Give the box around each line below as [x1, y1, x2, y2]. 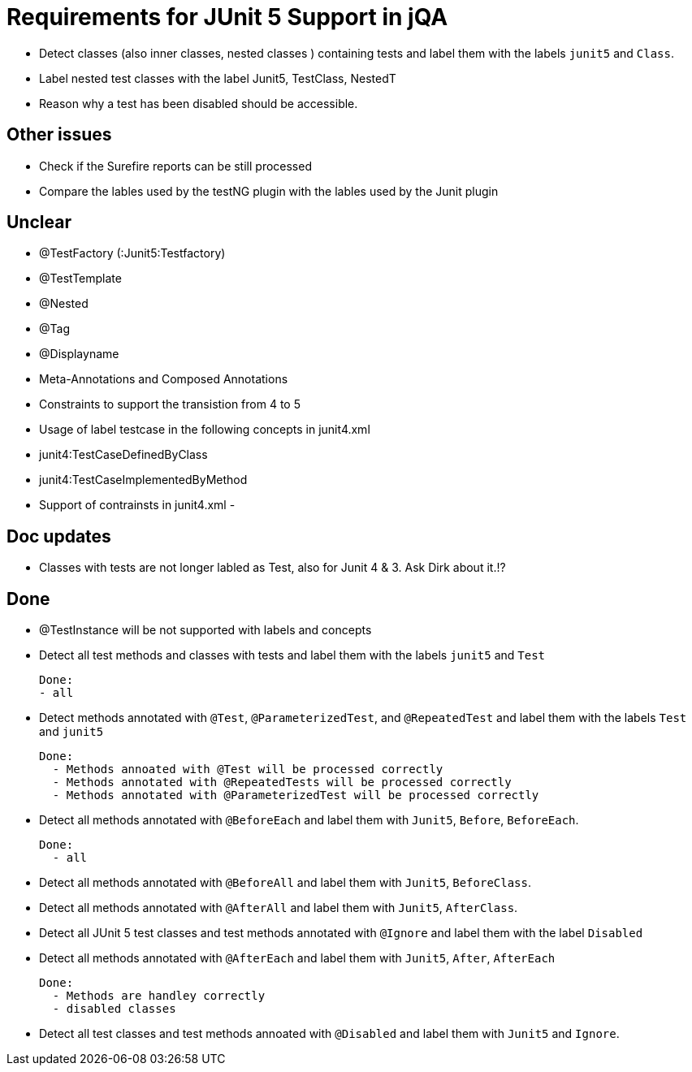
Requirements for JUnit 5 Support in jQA [6, 3, 448, 31]
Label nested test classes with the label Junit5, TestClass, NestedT [39, 71, 396, 85]
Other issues [6, 124, 112, 145]
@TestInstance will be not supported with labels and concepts [39, 623, 372, 638]
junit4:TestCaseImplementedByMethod [39, 473, 248, 487]
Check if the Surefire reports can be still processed [39, 158, 312, 173]
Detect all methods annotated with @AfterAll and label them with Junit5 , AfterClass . [39, 901, 518, 915]
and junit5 [39, 724, 104, 739]
